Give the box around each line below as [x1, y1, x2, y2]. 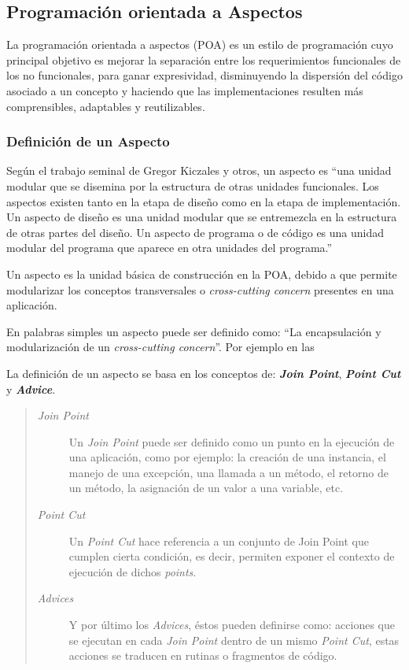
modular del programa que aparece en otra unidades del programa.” [6, 239, 333, 256]
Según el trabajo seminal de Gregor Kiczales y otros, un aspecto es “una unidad [6, 162, 392, 179]
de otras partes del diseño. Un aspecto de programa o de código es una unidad [6, 224, 385, 240]
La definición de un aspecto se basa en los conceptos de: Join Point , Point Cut [6, 365, 401, 381]
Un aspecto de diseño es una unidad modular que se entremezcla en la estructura [6, 209, 397, 225]
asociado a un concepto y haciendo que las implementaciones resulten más [6, 82, 363, 98]
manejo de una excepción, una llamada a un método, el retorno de [68, 464, 389, 480]
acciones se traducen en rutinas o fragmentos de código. [68, 647, 337, 664]
